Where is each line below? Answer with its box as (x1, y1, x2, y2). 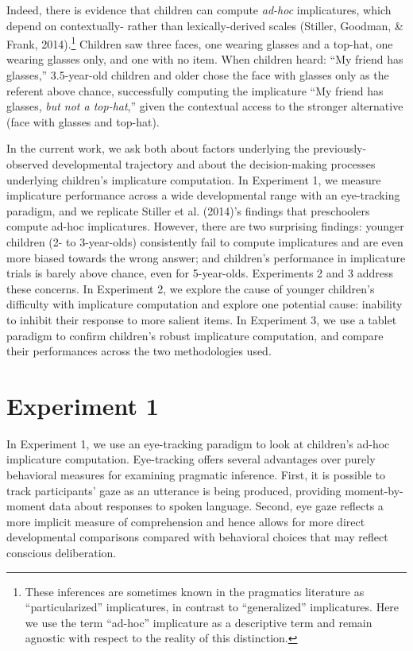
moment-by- (345, 482, 403, 498)
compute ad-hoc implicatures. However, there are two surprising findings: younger (6, 218, 404, 234)
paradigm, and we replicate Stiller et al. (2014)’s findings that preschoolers (6, 202, 370, 219)
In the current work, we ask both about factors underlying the (6, 140, 310, 157)
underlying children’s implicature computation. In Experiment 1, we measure (6, 171, 381, 188)
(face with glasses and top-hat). (6, 113, 160, 130)
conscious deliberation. (6, 544, 117, 560)
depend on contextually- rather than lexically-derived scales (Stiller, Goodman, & (6, 17, 403, 33)
